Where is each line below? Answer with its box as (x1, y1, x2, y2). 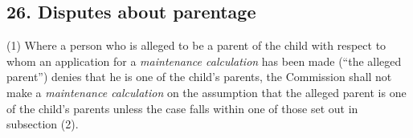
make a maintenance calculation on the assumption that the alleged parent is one (6, 83, 407, 100)
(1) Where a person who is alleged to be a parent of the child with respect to (6, 37, 386, 54)
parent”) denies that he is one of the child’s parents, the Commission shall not (6, 68, 392, 85)
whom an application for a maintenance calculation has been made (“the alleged (6, 52, 402, 69)
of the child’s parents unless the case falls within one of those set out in (6, 99, 358, 116)
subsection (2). (6, 116, 79, 132)
